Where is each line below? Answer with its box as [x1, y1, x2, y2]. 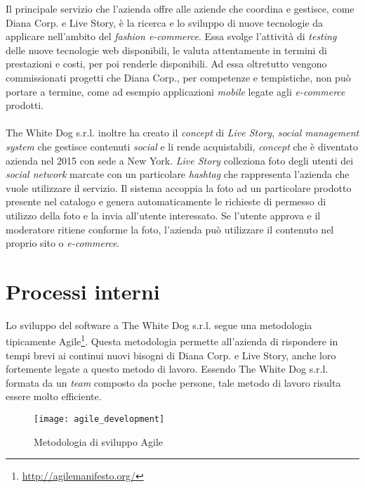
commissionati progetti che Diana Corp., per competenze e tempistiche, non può [6, 70, 351, 84]
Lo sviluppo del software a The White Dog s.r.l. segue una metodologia [6, 317, 312, 332]
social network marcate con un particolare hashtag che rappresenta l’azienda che [6, 167, 350, 181]
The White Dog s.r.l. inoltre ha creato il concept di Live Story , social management [6, 125, 359, 140]
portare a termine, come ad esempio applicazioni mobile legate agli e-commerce [6, 84, 345, 98]
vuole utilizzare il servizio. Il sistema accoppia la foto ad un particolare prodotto [6, 180, 352, 195]
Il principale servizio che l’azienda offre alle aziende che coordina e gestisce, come [6, 1, 354, 15]
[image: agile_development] [34, 414, 165, 425]
